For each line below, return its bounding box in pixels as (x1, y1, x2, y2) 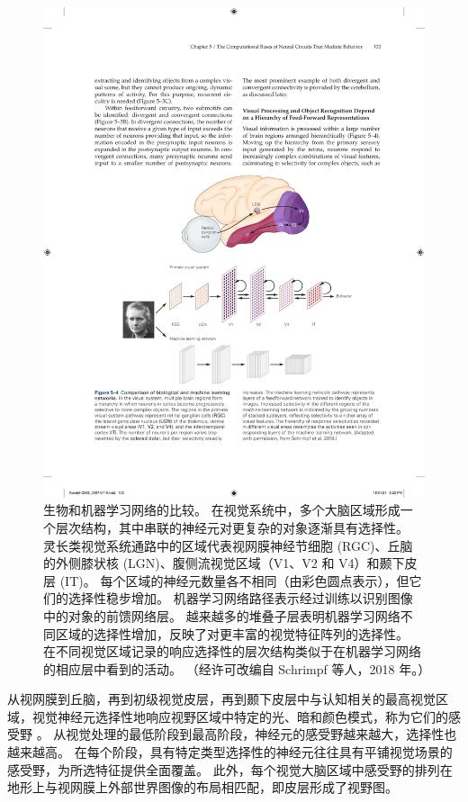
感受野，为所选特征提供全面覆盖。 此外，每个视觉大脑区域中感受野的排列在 (7, 760, 453, 779)
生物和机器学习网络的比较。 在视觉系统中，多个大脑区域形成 (43, 500, 400, 519)
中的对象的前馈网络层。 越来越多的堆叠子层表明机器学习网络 (43, 606, 400, 625)
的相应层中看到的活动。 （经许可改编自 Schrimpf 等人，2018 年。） (43, 659, 431, 678)
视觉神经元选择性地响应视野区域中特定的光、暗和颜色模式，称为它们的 (31, 707, 448, 725)
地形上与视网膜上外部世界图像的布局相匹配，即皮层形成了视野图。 (7, 778, 398, 797)
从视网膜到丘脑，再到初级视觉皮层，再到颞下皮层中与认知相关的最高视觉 (7, 689, 436, 708)
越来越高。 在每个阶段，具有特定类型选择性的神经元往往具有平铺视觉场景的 (7, 743, 453, 761)
